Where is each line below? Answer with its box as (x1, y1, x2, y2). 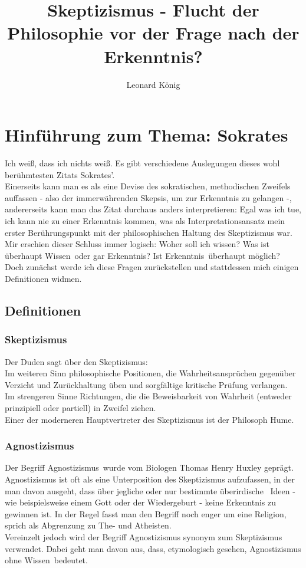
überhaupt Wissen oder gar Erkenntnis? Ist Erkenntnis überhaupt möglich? (5, 249, 280, 261)
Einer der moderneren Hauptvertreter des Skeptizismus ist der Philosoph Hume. (5, 413, 294, 425)
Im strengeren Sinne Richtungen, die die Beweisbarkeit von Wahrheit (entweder (5, 390, 292, 402)
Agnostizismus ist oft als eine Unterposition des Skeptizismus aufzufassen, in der (5, 472, 295, 485)
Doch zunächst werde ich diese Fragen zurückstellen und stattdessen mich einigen (5, 261, 299, 273)
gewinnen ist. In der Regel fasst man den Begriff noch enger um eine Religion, (5, 507, 287, 520)
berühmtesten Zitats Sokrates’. (5, 168, 115, 180)
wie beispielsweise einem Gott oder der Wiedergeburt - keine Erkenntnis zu (5, 496, 277, 508)
